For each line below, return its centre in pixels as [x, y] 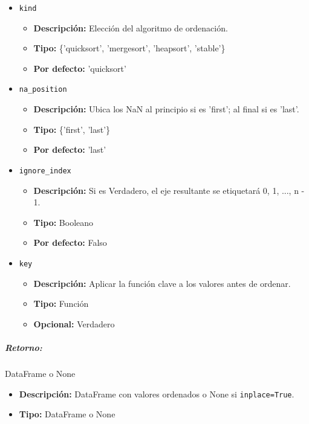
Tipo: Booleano [63, 222]
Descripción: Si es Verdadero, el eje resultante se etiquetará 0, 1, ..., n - [169, 190]
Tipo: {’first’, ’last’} [72, 129]
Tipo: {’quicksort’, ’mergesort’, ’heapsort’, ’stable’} [129, 48]
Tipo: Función [61, 304]
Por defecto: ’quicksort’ [80, 68]
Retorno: [24, 347]
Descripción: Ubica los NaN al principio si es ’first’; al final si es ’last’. [166, 109]
